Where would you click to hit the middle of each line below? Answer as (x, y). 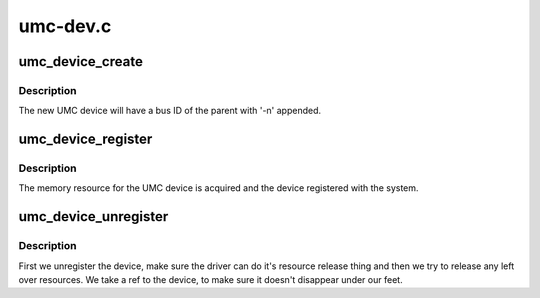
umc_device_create (81, 61)
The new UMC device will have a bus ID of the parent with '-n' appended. (170, 111)
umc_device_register (85, 139)
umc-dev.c (65, 26)
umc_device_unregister (93, 216)
